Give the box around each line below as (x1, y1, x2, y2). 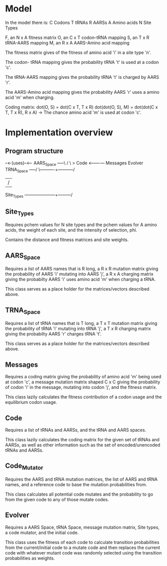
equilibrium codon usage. (5, 399, 57, 405)
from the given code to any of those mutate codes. (5, 496, 109, 502)
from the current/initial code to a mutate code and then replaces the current (5, 545, 161, 551)
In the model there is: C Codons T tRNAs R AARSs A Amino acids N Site (5, 19, 152, 25)
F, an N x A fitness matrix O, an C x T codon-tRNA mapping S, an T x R (5, 34, 150, 40)
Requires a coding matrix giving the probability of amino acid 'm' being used (5, 374, 162, 380)
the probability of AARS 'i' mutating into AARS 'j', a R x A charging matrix (5, 271, 154, 277)
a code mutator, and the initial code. (5, 530, 79, 536)
